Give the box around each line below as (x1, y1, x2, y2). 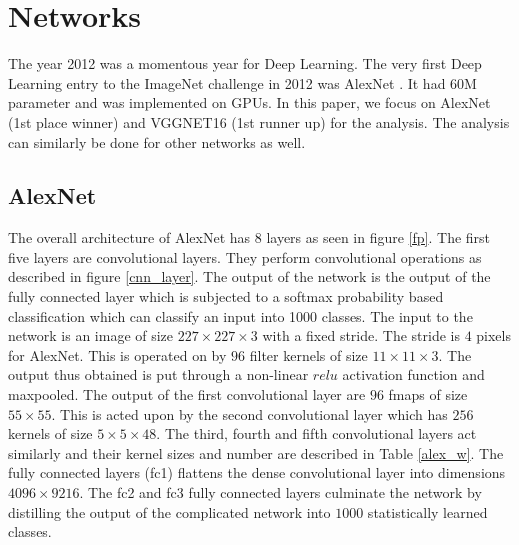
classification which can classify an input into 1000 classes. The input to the (8, 305, 473, 326)
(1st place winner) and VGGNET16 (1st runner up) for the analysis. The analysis (8, 111, 510, 132)
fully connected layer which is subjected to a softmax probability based (8, 286, 444, 307)
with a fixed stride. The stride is (262, 325, 460, 346)
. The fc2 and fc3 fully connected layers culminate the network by (79, 482, 482, 503)
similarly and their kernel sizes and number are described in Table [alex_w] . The (8, 442, 504, 463)
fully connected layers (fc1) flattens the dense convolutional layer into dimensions (8, 462, 506, 483)
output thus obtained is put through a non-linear (8, 364, 309, 385)
